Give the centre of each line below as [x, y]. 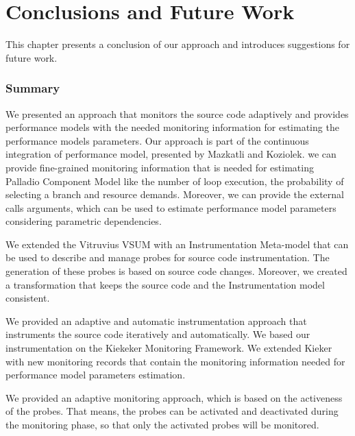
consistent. [28, 298]
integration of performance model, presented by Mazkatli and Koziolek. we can [171, 154]
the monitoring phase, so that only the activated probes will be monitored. [162, 424]
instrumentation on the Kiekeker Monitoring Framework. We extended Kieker [169, 348]
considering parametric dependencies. [84, 221]
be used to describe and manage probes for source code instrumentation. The [168, 257]
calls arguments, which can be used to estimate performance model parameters [171, 207]
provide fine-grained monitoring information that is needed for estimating [160, 167]
